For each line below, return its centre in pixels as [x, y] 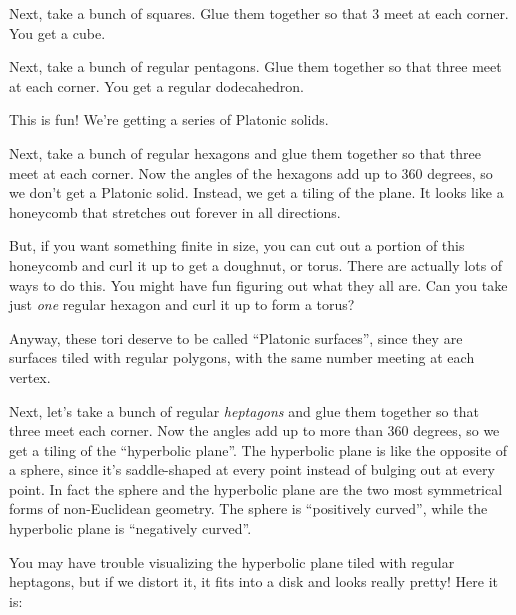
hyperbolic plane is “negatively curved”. [130, 528]
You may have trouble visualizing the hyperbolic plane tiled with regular [232, 561]
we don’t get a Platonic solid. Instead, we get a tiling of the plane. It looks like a [256, 192]
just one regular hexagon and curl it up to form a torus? [182, 304]
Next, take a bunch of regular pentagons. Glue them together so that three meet [255, 66]
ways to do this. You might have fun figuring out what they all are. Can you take [258, 284]
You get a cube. [57, 32]
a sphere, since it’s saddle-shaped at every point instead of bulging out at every [252, 469]
